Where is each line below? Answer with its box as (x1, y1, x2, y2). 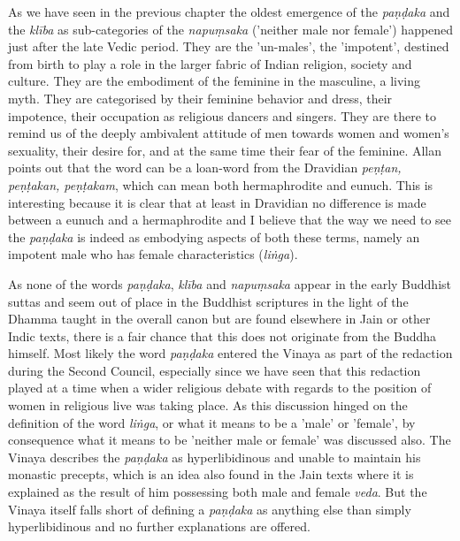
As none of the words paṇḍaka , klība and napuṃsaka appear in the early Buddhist (8, 274, 452, 293)
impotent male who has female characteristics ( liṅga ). (8, 245, 298, 263)
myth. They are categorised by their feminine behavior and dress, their (8, 88, 393, 107)
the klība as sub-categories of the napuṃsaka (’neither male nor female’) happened (8, 19, 454, 38)
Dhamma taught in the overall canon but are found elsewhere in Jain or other (8, 309, 431, 328)
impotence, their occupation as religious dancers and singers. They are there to (8, 106, 436, 125)
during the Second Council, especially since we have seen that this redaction (8, 361, 421, 379)
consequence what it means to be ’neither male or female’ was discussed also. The (8, 431, 451, 449)
